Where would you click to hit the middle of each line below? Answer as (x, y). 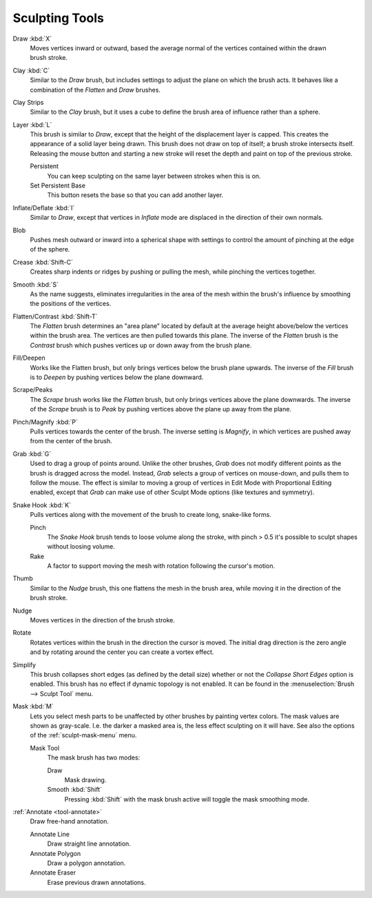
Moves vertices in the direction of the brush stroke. (103, 620)
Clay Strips (28, 102)
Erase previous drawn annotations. (96, 882)
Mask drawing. (85, 779)
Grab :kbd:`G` (32, 453)
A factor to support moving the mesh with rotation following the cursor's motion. (161, 566)
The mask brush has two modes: (94, 757)
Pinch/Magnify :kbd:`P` (45, 422)
